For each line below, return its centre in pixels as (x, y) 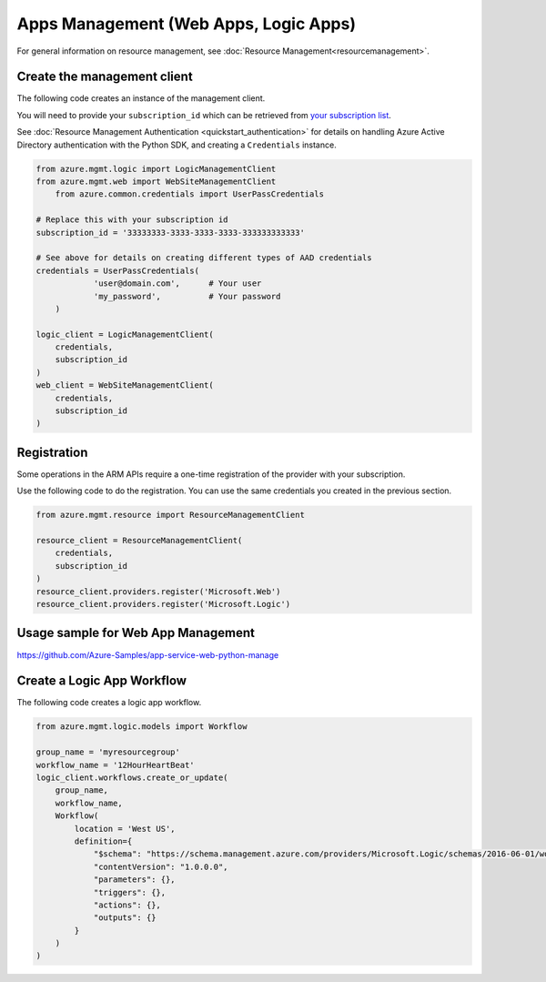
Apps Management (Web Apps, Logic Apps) (187, 24)
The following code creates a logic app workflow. (109, 703)
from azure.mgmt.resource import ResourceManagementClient (170, 515)
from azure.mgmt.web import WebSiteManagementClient (156, 182)
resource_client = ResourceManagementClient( (139, 541)
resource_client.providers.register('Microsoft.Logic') (163, 604)
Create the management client (105, 77)
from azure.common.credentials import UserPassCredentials (190, 194)
